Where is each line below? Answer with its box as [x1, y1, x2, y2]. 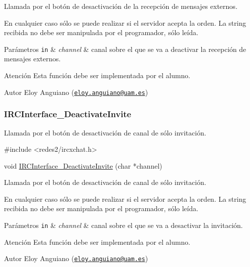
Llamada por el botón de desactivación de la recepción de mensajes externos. [4, 1, 238, 11]
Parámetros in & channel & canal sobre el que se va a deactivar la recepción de [4, 44, 247, 54]
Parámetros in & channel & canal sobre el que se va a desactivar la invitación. [4, 220, 243, 230]
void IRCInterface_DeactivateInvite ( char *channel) [4, 160, 162, 171]
